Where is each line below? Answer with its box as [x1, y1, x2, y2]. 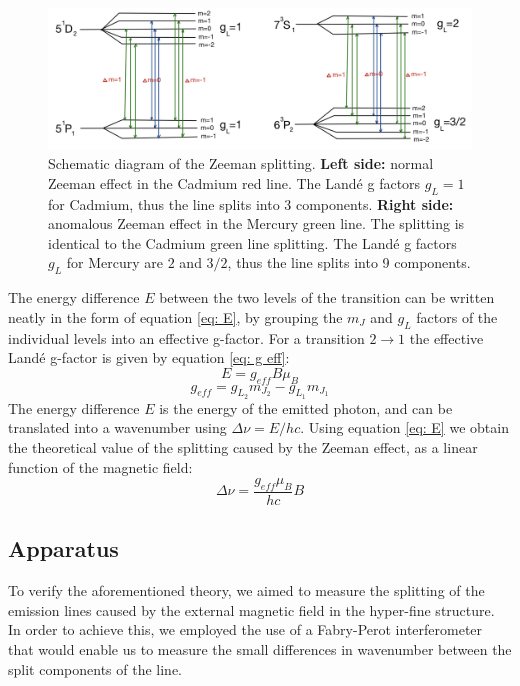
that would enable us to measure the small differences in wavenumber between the [8, 638, 512, 659]
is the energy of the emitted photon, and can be [159, 397, 453, 418]
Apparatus [8, 533, 119, 564]
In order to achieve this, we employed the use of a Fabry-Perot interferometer [8, 619, 483, 640]
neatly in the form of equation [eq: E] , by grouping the [8, 306, 343, 327]
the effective [409, 327, 484, 348]
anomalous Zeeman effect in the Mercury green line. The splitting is [48, 213, 465, 234]
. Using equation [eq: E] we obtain [300, 417, 509, 438]
